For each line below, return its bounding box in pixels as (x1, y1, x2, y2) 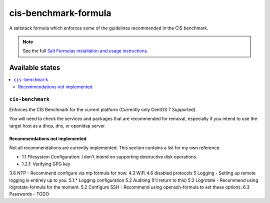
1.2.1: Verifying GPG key (21, 160, 70, 167)
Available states (9, 63, 60, 72)
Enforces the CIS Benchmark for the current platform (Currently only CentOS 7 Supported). (9, 106, 197, 112)
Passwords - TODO (9, 191, 49, 197)
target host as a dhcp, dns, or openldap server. (9, 122, 106, 128)
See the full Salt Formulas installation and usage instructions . (22, 48, 148, 54)
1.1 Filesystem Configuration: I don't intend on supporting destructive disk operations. (21, 154, 197, 160)
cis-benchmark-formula (9, 7, 112, 18)
